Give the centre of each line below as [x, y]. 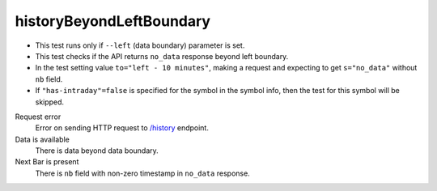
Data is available [42, 139]
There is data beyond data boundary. [97, 151]
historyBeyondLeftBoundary [112, 21]
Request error [38, 117]
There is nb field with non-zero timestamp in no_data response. [142, 173]
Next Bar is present [47, 162]
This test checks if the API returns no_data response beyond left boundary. [162, 56]
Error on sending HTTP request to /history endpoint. [122, 128]
